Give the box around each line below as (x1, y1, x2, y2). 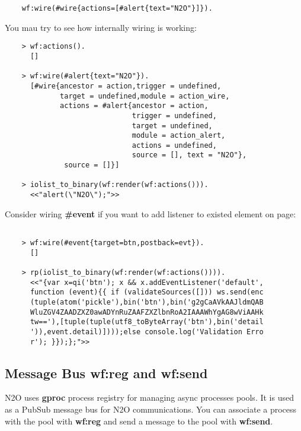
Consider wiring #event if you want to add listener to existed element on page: (5, 207, 296, 220)
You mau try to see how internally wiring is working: (5, 21, 197, 33)
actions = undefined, (132, 141, 217, 150)
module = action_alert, (132, 131, 226, 140)
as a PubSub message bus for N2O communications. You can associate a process (5, 403, 297, 416)
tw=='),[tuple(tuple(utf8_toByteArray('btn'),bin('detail (30, 318, 264, 327)
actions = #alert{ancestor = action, (60, 102, 209, 110)
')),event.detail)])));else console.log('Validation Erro (30, 327, 264, 336)
